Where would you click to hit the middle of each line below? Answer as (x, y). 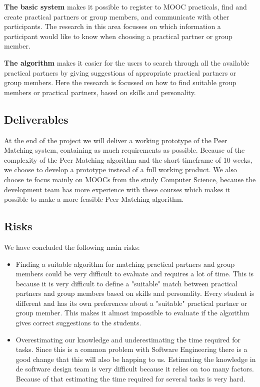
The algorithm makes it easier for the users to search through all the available (127, 62)
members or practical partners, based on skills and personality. (100, 92)
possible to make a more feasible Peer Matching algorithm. (94, 199)
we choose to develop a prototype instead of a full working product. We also (120, 169)
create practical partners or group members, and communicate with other (117, 16)
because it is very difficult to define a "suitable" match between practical (126, 283)
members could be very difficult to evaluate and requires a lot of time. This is (135, 274)
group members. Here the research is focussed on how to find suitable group (120, 82)
